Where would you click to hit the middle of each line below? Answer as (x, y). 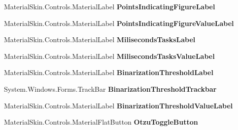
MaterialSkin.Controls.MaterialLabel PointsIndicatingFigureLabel (110, 6)
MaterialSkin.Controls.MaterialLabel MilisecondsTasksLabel (100, 39)
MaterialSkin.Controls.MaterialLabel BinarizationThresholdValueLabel (119, 105)
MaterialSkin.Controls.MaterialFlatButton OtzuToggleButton (101, 122)
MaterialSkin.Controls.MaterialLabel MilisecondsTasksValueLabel (109, 56)
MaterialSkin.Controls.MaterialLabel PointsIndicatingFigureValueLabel (119, 23)
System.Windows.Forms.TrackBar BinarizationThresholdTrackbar (110, 89)
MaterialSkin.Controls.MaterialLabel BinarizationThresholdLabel (109, 72)
